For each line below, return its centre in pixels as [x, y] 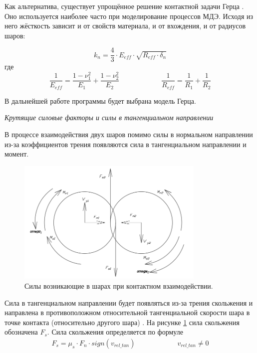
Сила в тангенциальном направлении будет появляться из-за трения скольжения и [129, 302]
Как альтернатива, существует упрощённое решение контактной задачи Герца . [124, 6]
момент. [17, 154]
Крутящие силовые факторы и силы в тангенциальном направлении [109, 117]
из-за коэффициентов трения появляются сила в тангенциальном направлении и [126, 144]
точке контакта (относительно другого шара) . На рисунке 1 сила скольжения [122, 322]
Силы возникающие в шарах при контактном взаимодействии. [119, 285]
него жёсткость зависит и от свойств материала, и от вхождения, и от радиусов [125, 26]
